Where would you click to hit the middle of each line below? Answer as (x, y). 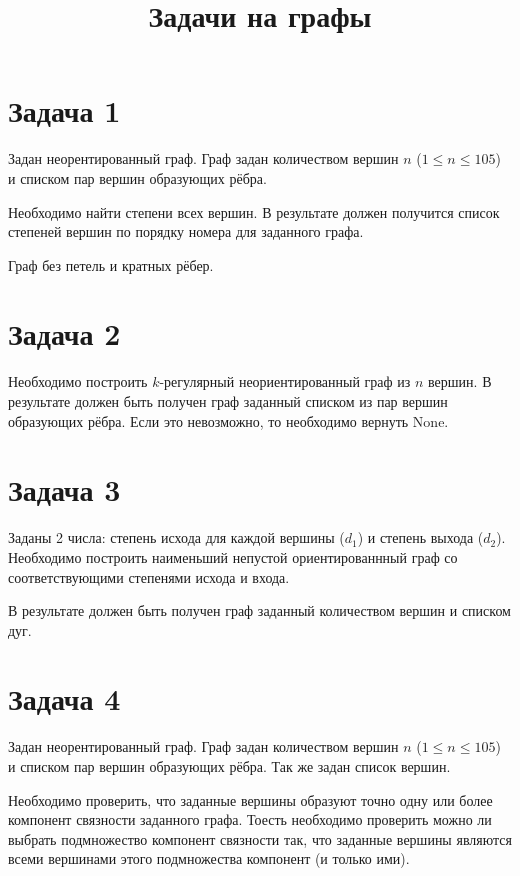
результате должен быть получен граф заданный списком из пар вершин (228, 401)
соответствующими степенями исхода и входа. (149, 576)
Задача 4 (64, 698)
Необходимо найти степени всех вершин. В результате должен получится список (254, 211)
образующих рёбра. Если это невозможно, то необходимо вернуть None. (228, 420)
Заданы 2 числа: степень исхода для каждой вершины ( (176, 537)
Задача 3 (64, 489)
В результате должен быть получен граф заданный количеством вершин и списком (259, 610)
